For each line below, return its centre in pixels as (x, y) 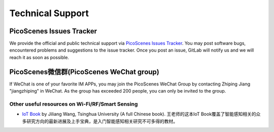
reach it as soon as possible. (39, 57)
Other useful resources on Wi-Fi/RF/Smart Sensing (74, 104)
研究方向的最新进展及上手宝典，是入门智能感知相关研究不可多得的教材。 (102, 121)
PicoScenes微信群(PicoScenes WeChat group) (84, 72)
